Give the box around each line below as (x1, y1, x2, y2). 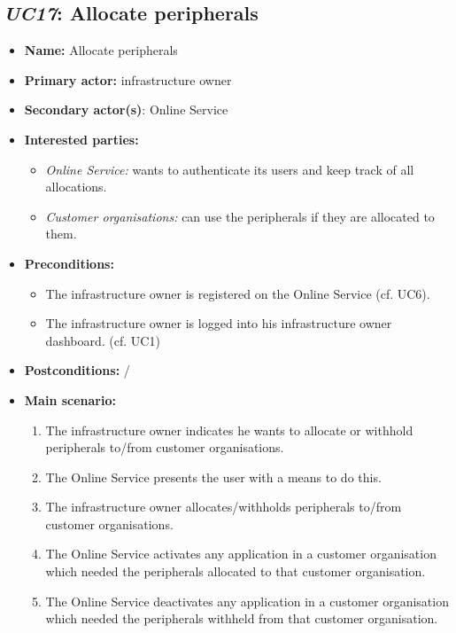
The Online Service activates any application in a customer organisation (45, 544, 437, 563)
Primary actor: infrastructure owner (24, 70, 232, 89)
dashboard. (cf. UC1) (45, 331, 160, 349)
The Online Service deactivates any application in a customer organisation (45, 591, 449, 610)
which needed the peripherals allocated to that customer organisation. (45, 562, 426, 581)
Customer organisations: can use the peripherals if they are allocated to (45, 207, 435, 225)
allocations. (45, 177, 107, 196)
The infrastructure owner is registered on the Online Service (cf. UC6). (45, 284, 430, 302)
